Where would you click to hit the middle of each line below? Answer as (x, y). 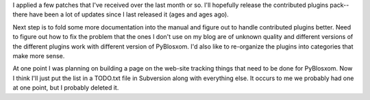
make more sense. (39, 55)
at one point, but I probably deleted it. (66, 88)
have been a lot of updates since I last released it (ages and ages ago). (129, 14)
